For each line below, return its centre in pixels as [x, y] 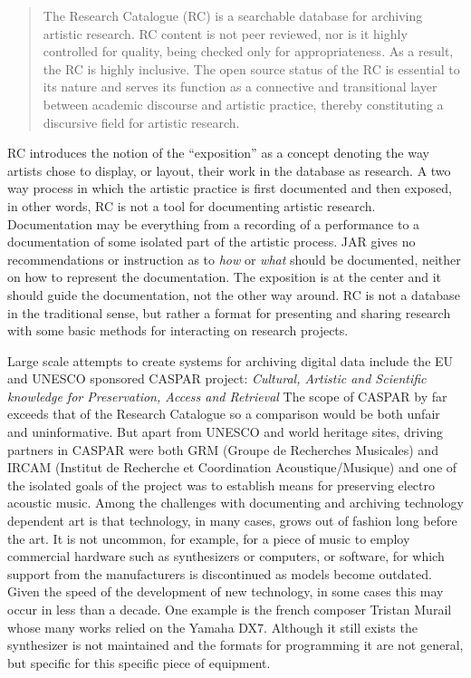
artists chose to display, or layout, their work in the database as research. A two [229, 170]
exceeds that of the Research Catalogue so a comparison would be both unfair [224, 414]
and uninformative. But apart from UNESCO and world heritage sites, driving [226, 432]
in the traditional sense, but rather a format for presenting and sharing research [229, 312]
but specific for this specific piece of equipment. [139, 662]
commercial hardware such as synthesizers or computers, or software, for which [226, 556]
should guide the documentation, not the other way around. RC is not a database [234, 294]
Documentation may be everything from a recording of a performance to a [214, 223]
